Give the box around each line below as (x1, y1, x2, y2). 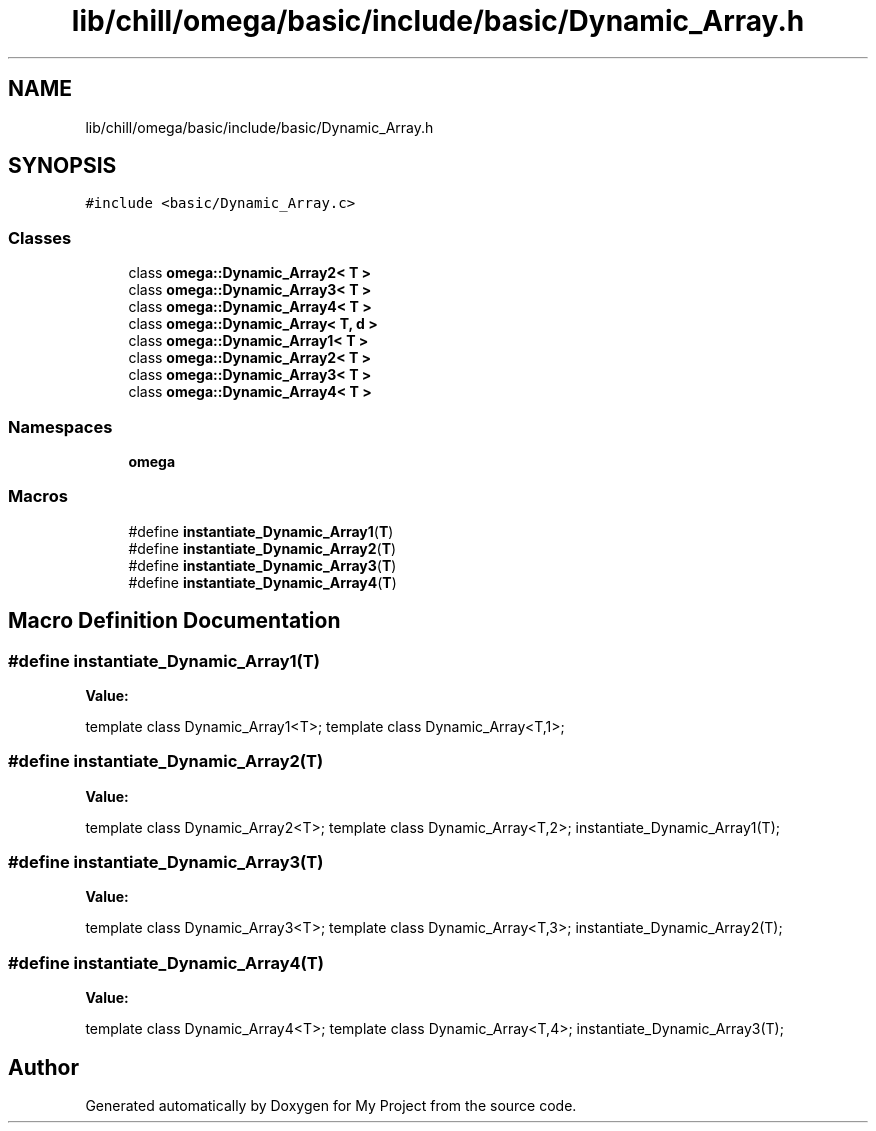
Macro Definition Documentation (8, 608, 341, 634)
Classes (8, 227, 72, 248)
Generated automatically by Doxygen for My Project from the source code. (85, 1097, 577, 1114)
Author (8, 1054, 79, 1080)
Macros (8, 486, 68, 507)
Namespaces (8, 416, 113, 437)
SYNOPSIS (8, 153, 117, 179)
